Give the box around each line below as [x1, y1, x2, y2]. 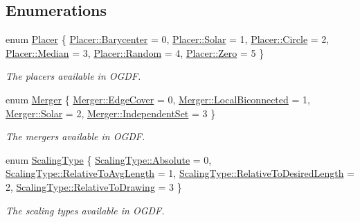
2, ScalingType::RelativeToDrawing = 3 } [6, 179, 182, 194]
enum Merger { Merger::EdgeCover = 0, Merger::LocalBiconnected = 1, [6, 92, 310, 106]
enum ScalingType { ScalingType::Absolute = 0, [6, 152, 212, 166]
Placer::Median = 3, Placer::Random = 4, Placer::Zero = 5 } [6, 45, 264, 60]
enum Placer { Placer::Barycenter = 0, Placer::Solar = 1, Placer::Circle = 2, [6, 32, 330, 46]
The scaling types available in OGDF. [6, 203, 165, 217]
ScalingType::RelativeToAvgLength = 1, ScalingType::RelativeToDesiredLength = [6, 166, 354, 180]
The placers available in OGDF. [6, 69, 141, 83]
